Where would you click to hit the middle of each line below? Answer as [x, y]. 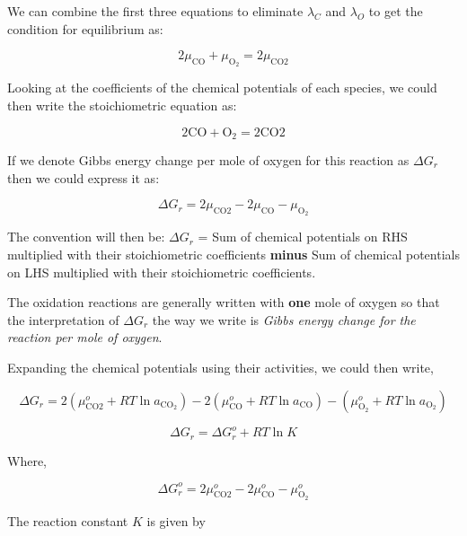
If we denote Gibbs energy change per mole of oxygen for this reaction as [208, 160]
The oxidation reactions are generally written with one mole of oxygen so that [224, 302]
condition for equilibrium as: [85, 28]
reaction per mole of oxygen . [85, 337]
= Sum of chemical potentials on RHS [303, 237]
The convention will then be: [86, 237]
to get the [396, 11]
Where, [27, 460]
